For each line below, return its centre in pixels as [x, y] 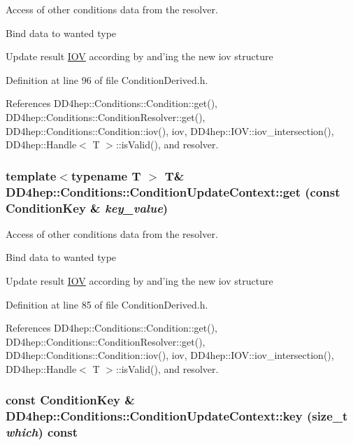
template [31, 175]
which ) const [42, 432]
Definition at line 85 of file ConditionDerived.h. [107, 304]
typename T [106, 175]
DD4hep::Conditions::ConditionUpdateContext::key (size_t [177, 416]
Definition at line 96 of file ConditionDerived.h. [107, 79]
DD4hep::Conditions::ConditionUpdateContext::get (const [173, 191]
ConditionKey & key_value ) [87, 207]
